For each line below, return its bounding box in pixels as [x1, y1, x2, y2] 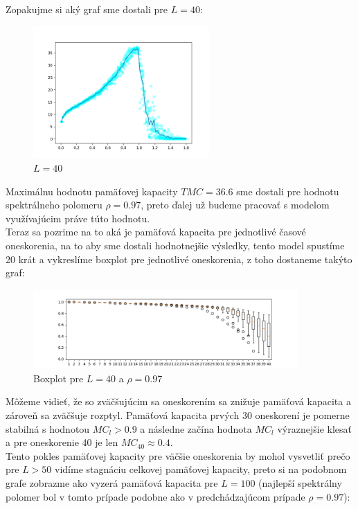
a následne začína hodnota [140, 421, 252, 436]
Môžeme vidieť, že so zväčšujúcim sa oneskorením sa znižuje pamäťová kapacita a [6, 394, 351, 409]
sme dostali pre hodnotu [236, 184, 339, 198]
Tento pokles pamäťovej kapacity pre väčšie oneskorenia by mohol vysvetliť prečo [6, 448, 350, 463]
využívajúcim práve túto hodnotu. [6, 211, 150, 225]
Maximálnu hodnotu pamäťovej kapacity [6, 184, 178, 198]
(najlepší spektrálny [258, 475, 342, 490]
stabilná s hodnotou [6, 421, 90, 436]
